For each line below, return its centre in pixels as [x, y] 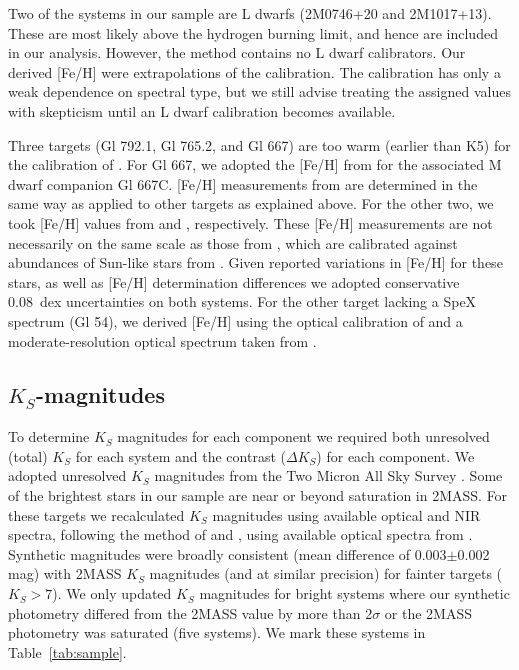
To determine [49, 436]
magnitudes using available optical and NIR [346, 514]
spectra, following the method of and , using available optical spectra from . [240, 534]
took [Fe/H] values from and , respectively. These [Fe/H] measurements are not [250, 222]
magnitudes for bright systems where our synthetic [354, 593]
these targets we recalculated [96, 514]
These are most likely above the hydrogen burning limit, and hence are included [253, 32]
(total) [28, 455]
